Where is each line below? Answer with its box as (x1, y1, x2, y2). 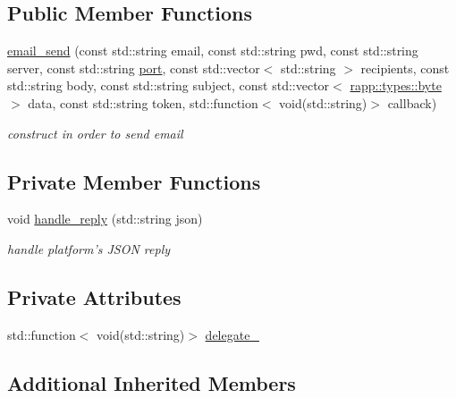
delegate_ (205, 325, 259, 343)
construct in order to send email (7, 123, 183, 142)
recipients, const (360, 58, 450, 77)
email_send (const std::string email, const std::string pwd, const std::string (7, 41, 418, 60)
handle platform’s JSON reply (7, 239, 171, 258)
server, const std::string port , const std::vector (7, 58, 260, 77)
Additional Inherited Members (7, 368, 296, 396)
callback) (387, 93, 437, 112)
